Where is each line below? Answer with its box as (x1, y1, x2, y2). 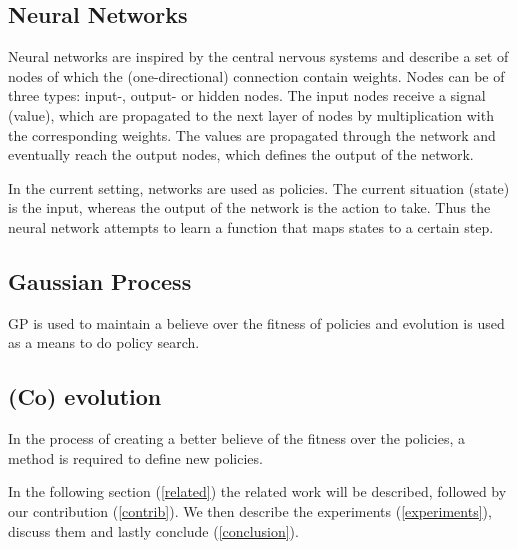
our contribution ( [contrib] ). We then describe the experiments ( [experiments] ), (8, 500, 492, 521)
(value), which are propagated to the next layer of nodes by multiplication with (8, 104, 494, 125)
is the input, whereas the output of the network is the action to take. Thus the (8, 197, 491, 218)
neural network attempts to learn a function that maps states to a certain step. (8, 216, 494, 237)
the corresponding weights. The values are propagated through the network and (8, 124, 496, 145)
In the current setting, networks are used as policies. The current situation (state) (8, 177, 510, 198)
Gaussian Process (8, 265, 192, 296)
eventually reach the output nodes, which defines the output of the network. (8, 144, 474, 165)
